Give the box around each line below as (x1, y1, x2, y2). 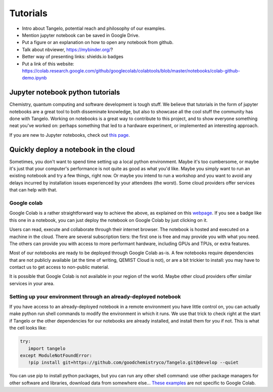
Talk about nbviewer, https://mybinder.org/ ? (22, 46, 113, 53)
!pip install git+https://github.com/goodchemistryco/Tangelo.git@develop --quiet (28, 360, 239, 366)
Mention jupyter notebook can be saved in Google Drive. (22, 32, 140, 38)
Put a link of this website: (22, 61, 74, 67)
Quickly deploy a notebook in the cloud (9, 145, 135, 154)
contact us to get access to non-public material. (9, 264, 110, 270)
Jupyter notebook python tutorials (9, 88, 120, 97)
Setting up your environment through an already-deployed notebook (9, 293, 181, 300)
